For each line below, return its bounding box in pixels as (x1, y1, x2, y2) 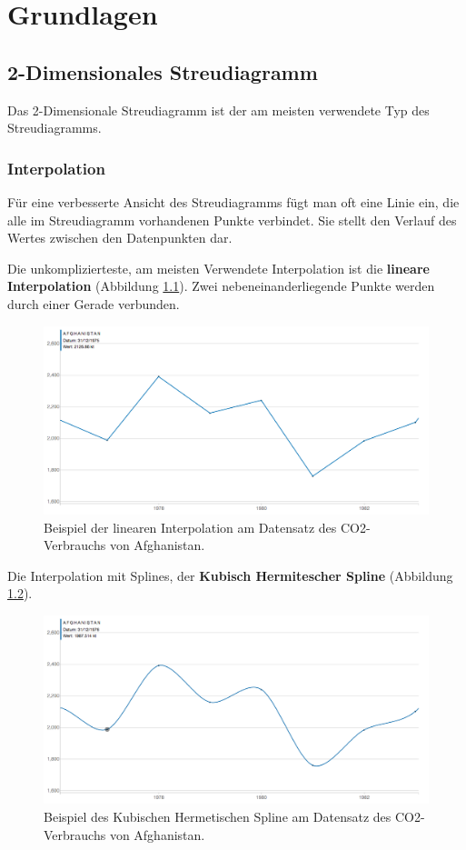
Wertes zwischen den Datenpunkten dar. (7, 228, 233, 247)
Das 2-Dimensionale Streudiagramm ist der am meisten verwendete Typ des (7, 100, 430, 119)
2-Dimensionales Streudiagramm (7, 57, 318, 85)
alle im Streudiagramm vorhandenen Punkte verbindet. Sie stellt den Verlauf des (7, 210, 457, 229)
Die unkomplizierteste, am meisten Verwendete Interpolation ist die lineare (7, 258, 430, 277)
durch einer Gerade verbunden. (7, 294, 180, 313)
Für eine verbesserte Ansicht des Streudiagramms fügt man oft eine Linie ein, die (7, 192, 460, 211)
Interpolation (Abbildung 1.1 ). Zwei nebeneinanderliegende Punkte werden (7, 276, 435, 295)
